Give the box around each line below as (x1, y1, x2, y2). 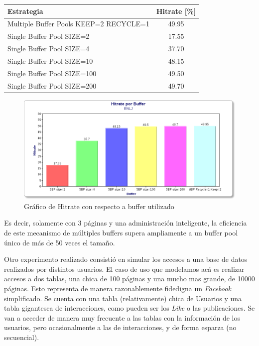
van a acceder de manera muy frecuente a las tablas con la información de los (4, 312, 240, 323)
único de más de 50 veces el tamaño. (4, 237, 115, 247)
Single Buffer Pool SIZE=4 (7, 43, 90, 54)
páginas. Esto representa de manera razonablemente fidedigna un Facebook (4, 283, 231, 293)
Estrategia (7, 5, 43, 16)
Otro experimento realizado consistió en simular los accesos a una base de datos (4, 254, 248, 264)
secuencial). (4, 332, 39, 342)
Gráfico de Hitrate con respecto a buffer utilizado (24, 201, 174, 211)
